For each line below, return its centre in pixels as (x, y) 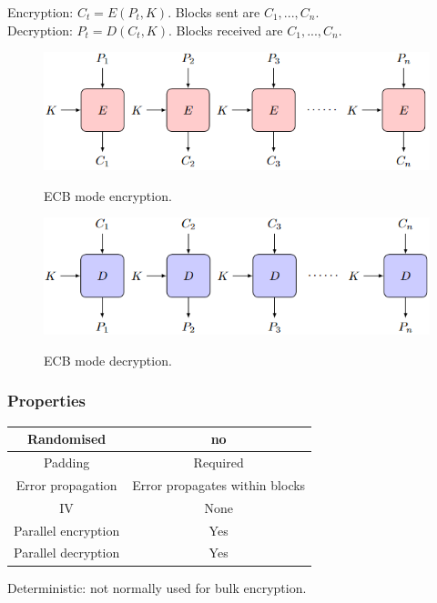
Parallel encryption (67, 530)
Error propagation (66, 484)
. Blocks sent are (214, 12)
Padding (66, 462)
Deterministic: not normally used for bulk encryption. (157, 587)
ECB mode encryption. (108, 195)
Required (218, 462)
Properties (46, 401)
